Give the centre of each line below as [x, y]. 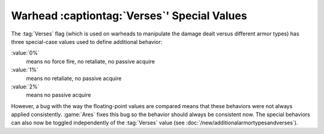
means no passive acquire [58, 95]
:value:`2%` [25, 87]
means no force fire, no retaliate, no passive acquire [91, 61]
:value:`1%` [25, 70]
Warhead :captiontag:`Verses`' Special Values [129, 16]
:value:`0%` [25, 53]
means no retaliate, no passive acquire [74, 78]
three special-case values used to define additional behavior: [87, 41]
